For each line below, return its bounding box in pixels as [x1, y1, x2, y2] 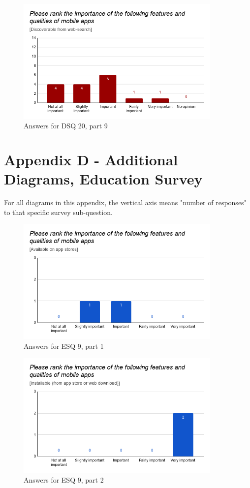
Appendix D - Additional [4, 150, 178, 170]
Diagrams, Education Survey [4, 169, 203, 189]
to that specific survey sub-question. [4, 207, 113, 217]
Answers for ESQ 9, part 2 [24, 474, 104, 485]
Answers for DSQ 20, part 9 [24, 121, 108, 131]
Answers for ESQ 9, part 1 [24, 340, 104, 351]
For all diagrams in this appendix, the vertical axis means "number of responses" [4, 197, 247, 208]
